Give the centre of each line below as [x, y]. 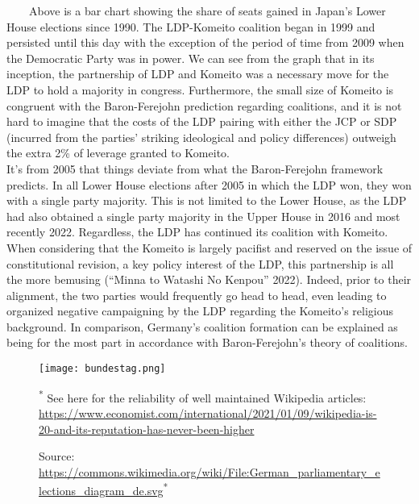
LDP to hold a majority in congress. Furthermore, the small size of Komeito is [200, 89]
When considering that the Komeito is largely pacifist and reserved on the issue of [209, 247]
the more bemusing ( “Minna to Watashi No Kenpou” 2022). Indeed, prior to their [209, 279]
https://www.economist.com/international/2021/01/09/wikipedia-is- [208, 412]
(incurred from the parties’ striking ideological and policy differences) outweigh [201, 137]
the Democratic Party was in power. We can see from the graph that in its [191, 58]
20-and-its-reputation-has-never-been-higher [147, 429]
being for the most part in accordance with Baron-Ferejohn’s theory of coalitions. [207, 342]
